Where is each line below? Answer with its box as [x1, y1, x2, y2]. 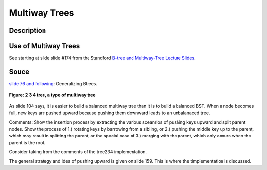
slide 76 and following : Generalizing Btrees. [9, 80, 97, 86]
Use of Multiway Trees [9, 42, 80, 50]
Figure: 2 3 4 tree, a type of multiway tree [9, 92, 96, 98]
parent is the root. [9, 139, 45, 145]
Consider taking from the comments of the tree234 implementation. [9, 149, 147, 155]
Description [9, 26, 46, 34]
